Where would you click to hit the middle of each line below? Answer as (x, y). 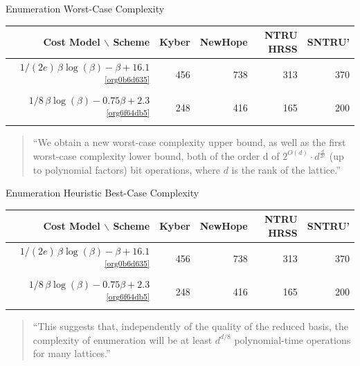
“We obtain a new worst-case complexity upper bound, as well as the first (189, 141)
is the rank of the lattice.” (286, 169)
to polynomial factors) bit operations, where (126, 169)
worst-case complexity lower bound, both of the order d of (156, 155)
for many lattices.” (72, 353)
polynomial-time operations (292, 339)
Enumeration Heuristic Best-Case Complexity (102, 193)
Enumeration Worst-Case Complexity (85, 8)
